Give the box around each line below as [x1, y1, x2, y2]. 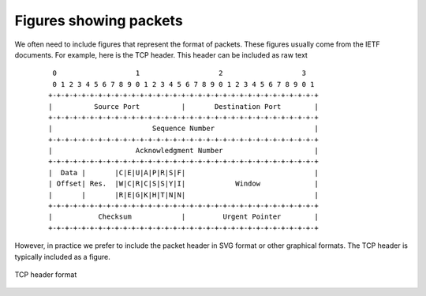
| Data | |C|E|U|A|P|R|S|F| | [48, 168, 319, 177]
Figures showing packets [14, 12, 183, 29]
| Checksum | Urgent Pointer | [48, 212, 319, 221]
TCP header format [14, 269, 77, 279]
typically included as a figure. [14, 252, 110, 261]
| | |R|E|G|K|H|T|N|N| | [48, 190, 319, 199]
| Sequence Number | [48, 124, 319, 133]
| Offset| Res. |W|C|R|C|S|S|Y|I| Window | [48, 179, 319, 189]
